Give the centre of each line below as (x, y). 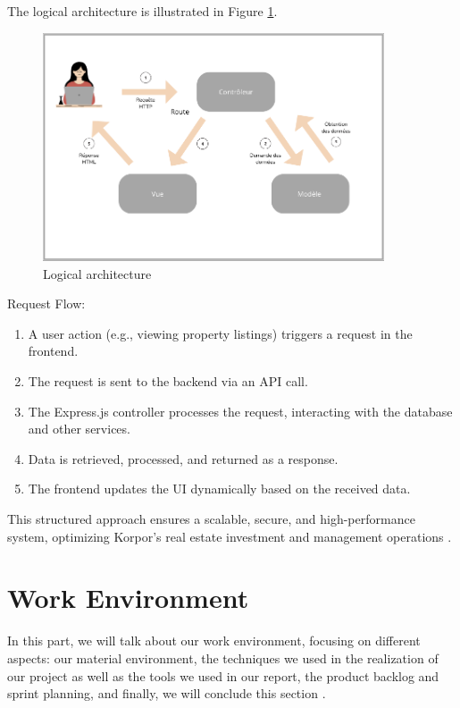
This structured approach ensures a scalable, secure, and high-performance (211, 519)
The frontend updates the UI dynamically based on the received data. (219, 489)
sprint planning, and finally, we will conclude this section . (167, 693)
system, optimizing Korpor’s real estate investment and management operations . (230, 536)
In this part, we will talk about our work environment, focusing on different (214, 641)
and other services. (79, 429)
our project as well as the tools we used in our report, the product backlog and (223, 675)
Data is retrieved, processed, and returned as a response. (183, 458)
